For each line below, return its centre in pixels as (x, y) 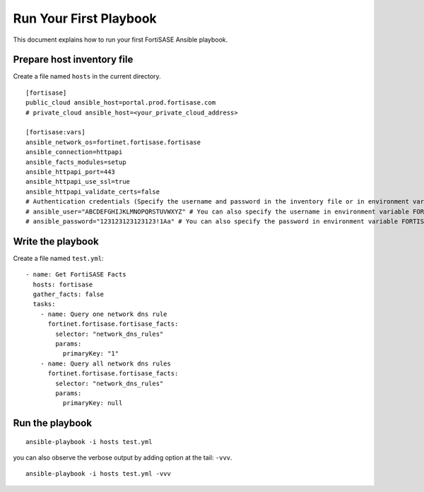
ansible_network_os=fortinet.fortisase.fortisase (113, 142)
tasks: (44, 304)
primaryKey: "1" (91, 354)
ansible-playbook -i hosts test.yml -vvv (98, 474)
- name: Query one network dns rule (104, 314)
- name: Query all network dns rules (105, 363)
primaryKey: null (93, 403)
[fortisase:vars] (55, 132)
